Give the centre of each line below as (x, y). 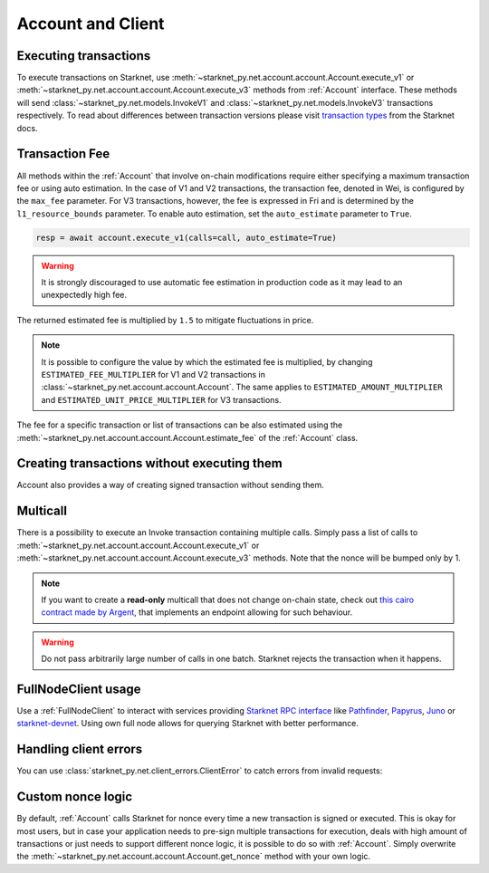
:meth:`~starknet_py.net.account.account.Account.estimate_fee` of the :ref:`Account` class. (187, 437)
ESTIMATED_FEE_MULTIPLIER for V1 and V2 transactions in (153, 375)
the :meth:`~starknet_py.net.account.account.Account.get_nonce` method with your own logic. (194, 857)
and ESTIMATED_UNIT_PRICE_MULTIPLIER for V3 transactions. (161, 399)
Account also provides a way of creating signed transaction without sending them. (171, 485)
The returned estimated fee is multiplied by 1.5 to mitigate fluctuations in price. (165, 320)
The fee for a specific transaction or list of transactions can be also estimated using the (180, 425)
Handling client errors (80, 749)
